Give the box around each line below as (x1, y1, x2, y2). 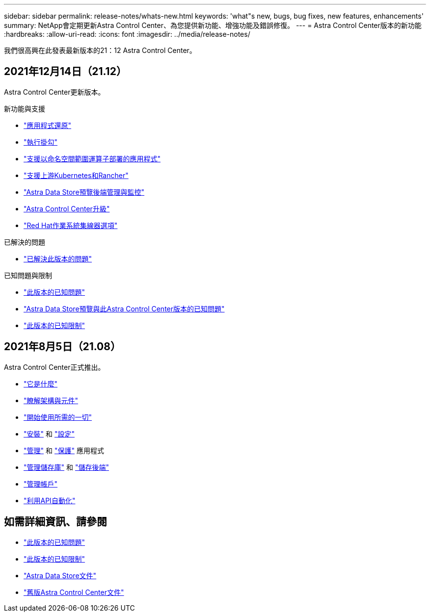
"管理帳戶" (24, 479, 58, 488)
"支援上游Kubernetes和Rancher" (24, 171, 129, 180)
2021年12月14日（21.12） (4, 65, 127, 78)
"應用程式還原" (24, 121, 72, 129)
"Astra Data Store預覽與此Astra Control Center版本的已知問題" (24, 304, 225, 313)
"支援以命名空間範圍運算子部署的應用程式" (24, 154, 161, 163)
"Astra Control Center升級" (24, 204, 110, 213)
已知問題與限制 (4, 271, 52, 280)
